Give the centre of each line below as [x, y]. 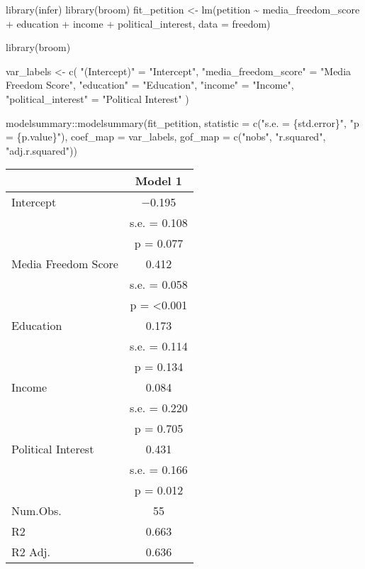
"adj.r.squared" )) [41, 150]
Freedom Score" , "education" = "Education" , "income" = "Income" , [150, 85]
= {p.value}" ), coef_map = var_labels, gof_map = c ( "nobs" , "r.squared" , [166, 137]
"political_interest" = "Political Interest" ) [97, 98]
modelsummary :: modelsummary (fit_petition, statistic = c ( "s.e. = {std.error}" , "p [182, 122]
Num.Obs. [36, 511]
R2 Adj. [31, 552]
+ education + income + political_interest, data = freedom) [138, 23]
